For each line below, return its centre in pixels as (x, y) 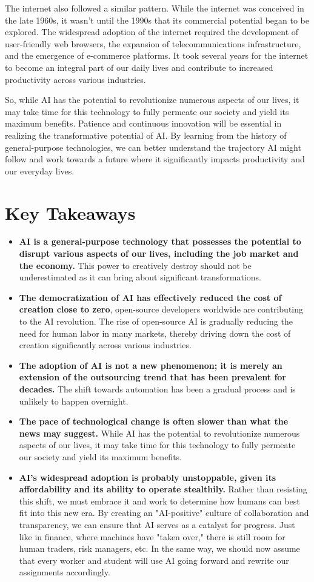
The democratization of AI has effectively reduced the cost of (150, 297)
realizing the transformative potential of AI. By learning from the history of (146, 135)
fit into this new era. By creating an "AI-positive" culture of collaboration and (164, 513)
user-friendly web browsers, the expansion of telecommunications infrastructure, (153, 43)
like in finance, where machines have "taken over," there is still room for (152, 536)
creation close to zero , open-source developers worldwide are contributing (161, 309)
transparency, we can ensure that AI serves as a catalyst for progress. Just (157, 524)
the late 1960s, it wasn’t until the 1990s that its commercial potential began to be (157, 20)
